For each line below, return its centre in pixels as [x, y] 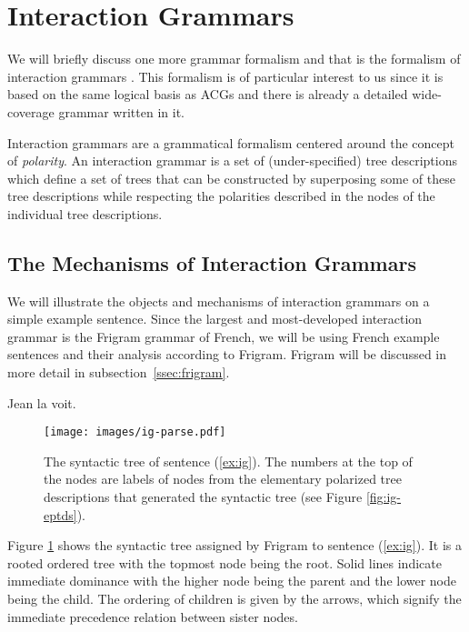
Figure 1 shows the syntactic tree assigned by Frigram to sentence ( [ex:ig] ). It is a [234, 545]
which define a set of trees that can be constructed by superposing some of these [231, 178]
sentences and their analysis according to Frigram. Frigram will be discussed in [227, 354]
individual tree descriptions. [85, 213]
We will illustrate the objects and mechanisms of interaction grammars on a [219, 301]
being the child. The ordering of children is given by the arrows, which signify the [234, 599]
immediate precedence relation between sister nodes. [153, 616]
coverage [31, 111]
